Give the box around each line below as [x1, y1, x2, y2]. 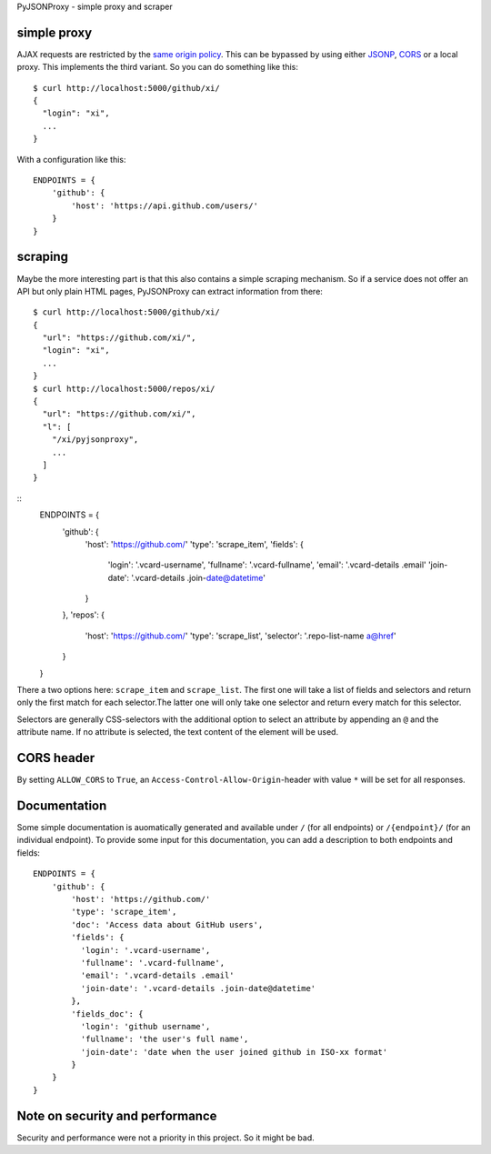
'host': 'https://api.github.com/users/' [71, 200, 259, 211]
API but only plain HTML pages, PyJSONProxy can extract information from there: [16, 286, 323, 296]
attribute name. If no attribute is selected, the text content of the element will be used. [16, 727, 339, 738]
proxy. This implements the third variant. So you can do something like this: [16, 62, 299, 73]
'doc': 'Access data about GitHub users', [71, 919, 264, 929]
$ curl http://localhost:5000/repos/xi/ [33, 383, 215, 394]
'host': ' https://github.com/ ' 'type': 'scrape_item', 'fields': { [85, 538, 304, 549]
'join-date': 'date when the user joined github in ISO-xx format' [80, 1047, 388, 1057]
